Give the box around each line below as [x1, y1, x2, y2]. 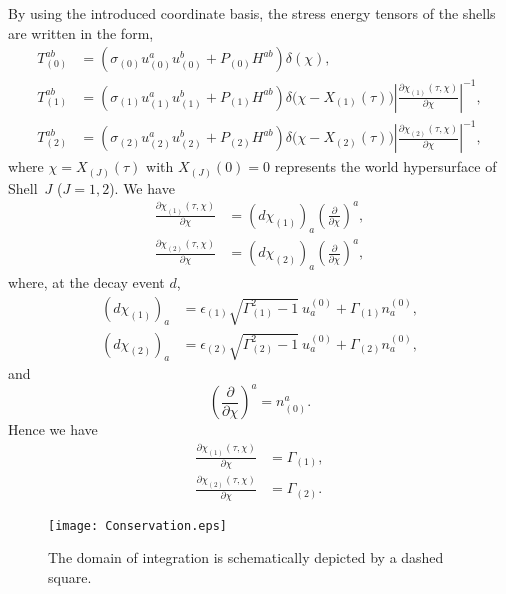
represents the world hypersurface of [274, 156, 497, 177]
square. [48, 566, 92, 587]
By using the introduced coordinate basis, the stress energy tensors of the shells [8, 3, 496, 23]
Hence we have [8, 419, 98, 440]
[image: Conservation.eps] [48, 518, 227, 533]
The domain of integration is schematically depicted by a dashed [48, 547, 444, 568]
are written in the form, [8, 22, 154, 43]
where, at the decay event [8, 272, 165, 293]
